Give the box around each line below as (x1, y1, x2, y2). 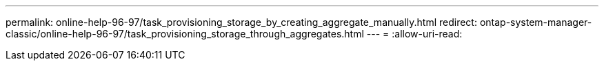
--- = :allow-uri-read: (366, 28, 463, 39)
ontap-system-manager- (479, 16, 592, 28)
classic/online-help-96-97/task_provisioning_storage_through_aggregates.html (6, 28, 364, 39)
